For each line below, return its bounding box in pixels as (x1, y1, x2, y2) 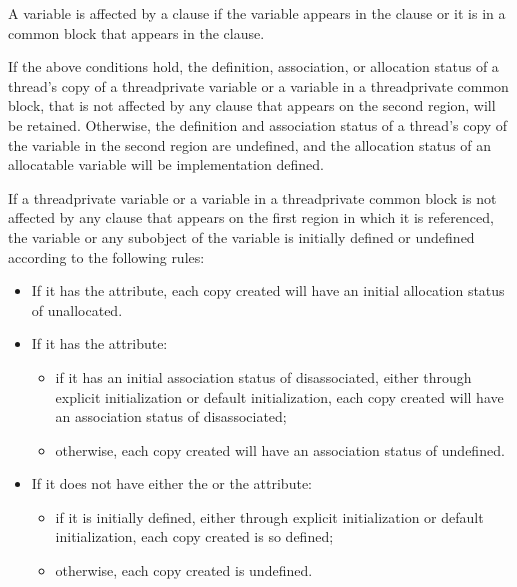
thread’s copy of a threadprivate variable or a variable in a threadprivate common (8, 75, 509, 96)
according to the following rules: (8, 246, 205, 267)
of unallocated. (31, 299, 123, 320)
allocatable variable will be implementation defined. (8, 154, 324, 175)
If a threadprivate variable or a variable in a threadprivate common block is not (8, 187, 497, 208)
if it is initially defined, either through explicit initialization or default (55, 506, 484, 527)
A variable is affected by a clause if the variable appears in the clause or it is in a (8, 3, 506, 23)
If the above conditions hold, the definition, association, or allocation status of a (8, 56, 499, 77)
